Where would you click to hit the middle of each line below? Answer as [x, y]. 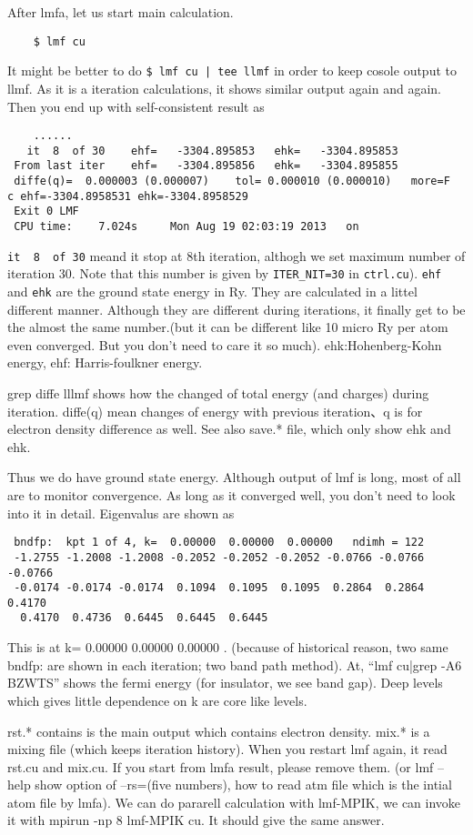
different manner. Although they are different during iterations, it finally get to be [236, 309]
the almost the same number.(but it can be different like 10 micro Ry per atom [228, 327]
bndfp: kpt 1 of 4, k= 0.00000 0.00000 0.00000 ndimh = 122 [219, 543]
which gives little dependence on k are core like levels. [157, 700]
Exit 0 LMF [46, 211]
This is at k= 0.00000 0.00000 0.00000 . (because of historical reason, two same [228, 647]
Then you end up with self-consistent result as [136, 106]
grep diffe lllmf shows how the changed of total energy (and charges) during [218, 393]
